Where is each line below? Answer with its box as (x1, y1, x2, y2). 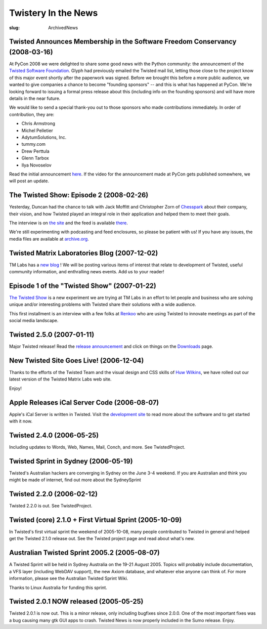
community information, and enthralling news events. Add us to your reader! (9, 269, 165, 275)
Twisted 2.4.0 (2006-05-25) (9, 431, 99, 439)
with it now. (9, 418, 33, 424)
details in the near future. (9, 95, 61, 101)
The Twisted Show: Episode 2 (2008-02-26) (9, 191, 148, 200)
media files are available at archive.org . (9, 236, 89, 242)
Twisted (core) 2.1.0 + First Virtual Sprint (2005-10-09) (9, 515, 182, 524)
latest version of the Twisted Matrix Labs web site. (9, 376, 112, 382)
